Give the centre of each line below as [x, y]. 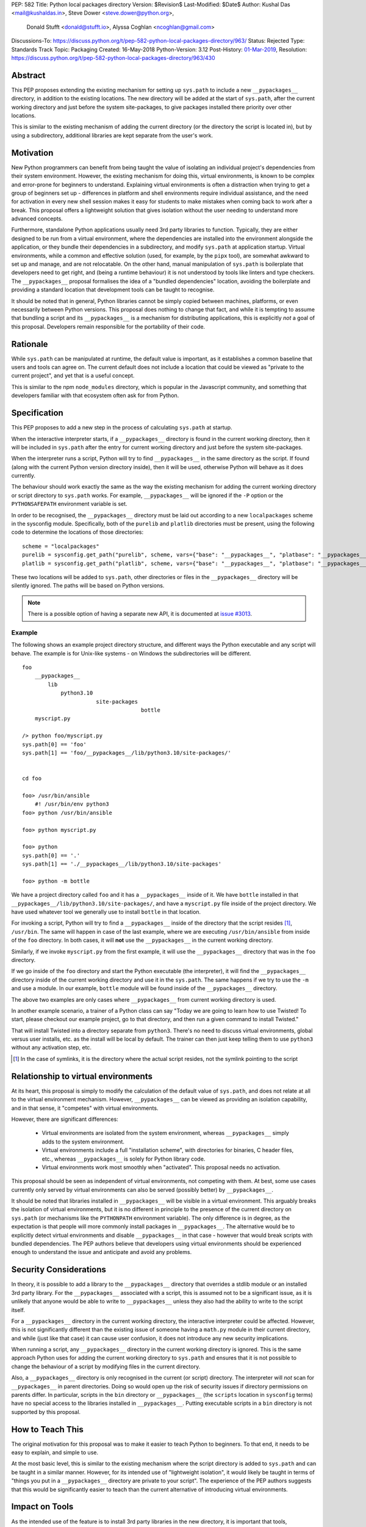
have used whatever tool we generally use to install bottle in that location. [106, 912]
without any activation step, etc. [51, 1048]
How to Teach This [47, 1429]
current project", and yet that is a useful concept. [73, 376]
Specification [37, 413]
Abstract [28, 75]
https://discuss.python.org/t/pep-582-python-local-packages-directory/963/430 [113, 57]
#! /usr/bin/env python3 [72, 804]
